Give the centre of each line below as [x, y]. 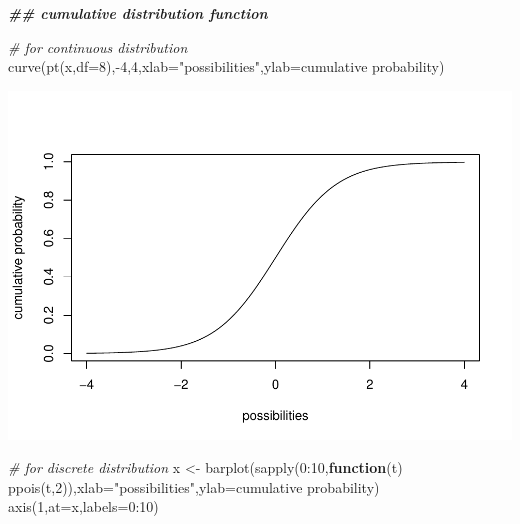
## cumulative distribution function [138, 13]
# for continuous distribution [98, 46]
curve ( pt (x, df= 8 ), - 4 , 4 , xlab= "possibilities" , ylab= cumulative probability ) [226, 66]
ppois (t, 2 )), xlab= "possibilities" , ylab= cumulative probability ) [194, 486]
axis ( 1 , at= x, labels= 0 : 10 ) [83, 506]
